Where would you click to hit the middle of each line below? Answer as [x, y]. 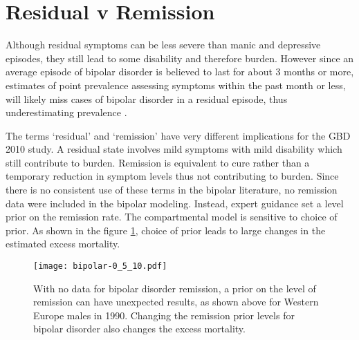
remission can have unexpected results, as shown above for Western [176, 302]
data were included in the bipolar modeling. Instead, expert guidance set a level [175, 203]
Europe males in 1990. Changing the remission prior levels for [164, 315]
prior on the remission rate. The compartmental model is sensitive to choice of [172, 217]
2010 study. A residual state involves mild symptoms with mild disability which [174, 149]
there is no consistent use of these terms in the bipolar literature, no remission [172, 190]
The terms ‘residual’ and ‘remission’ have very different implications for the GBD [178, 135]
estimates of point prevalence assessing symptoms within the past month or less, [176, 85]
